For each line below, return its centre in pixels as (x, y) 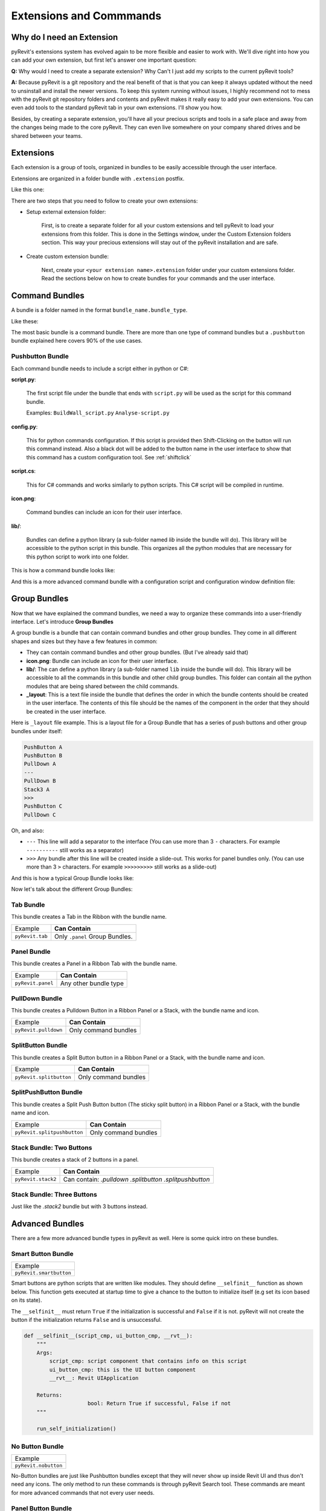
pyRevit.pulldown (39, 1030)
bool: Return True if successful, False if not (159, 1403)
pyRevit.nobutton (39, 1466)
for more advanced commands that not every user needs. (83, 1492)
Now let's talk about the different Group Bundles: (72, 889)
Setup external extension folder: (66, 212)
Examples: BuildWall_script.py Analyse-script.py (98, 413)
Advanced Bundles (48, 1224)
